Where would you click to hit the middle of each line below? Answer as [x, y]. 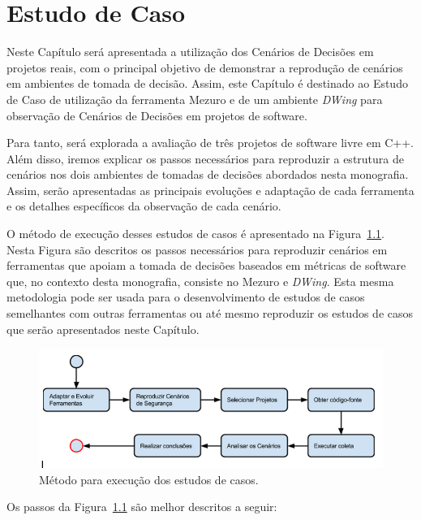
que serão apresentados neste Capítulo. [103, 329]
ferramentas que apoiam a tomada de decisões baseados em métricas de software [206, 265]
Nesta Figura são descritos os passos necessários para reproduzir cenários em [197, 249]
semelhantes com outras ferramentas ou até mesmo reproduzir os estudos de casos [210, 313]
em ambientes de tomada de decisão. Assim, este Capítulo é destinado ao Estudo [207, 83]
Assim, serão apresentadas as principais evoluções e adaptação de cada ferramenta [210, 190]
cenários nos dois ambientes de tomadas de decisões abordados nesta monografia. [208, 174]
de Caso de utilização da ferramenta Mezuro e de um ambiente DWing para [195, 99]
